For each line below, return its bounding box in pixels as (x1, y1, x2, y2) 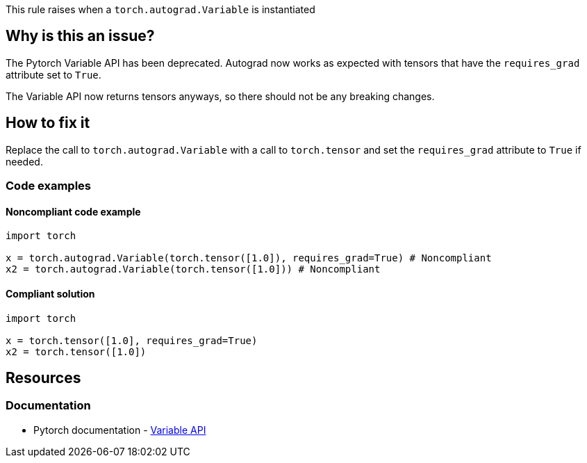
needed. (6, 155, 43, 168)
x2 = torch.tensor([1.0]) (6, 346, 147, 357)
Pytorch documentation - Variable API (33, 423, 206, 436)
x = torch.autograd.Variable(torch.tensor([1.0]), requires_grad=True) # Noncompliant (6, 252, 492, 264)
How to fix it (6, 114, 90, 132)
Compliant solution (6, 287, 95, 300)
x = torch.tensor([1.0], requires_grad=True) (6, 334, 258, 346)
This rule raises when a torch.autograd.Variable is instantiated (6, 3, 315, 15)
